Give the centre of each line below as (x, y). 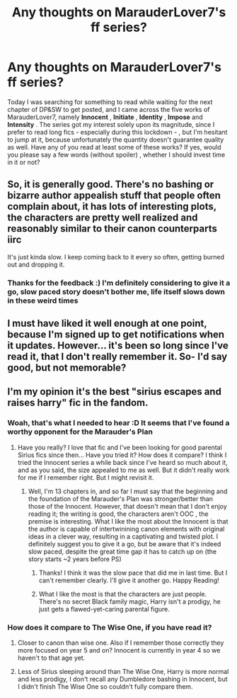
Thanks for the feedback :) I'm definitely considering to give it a (119, 283)
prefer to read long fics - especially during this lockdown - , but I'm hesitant (117, 132)
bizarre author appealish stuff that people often (114, 196)
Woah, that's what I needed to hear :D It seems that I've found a (118, 423)
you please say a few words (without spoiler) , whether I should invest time (116, 154)
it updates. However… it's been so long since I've (118, 345)
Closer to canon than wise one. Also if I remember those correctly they (121, 643)
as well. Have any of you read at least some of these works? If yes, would (114, 147)
